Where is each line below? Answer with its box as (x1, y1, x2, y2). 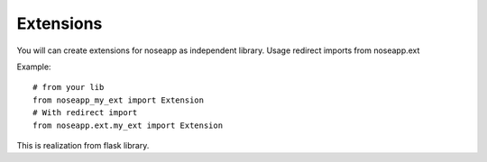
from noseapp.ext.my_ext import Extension (32, 120, 224, 130)
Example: (16, 61, 51, 72)
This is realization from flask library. (16, 139, 150, 150)
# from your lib (32, 82, 105, 93)
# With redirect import (32, 108, 138, 118)
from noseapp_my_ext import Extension (32, 94, 205, 105)
